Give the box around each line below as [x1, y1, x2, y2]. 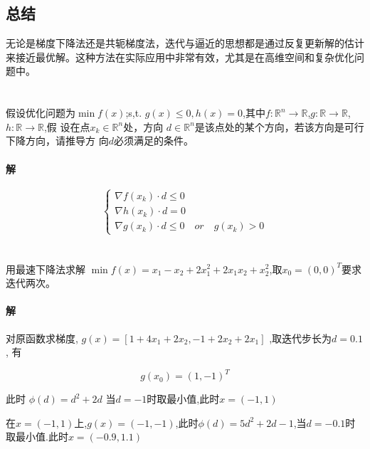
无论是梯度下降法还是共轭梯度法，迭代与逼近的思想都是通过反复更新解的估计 [6, 36, 364, 51]
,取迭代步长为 [269, 330, 332, 345]
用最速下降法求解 [6, 261, 85, 276]
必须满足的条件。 [113, 133, 194, 148]
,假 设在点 [43, 119, 90, 134]
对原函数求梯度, [6, 330, 78, 345]
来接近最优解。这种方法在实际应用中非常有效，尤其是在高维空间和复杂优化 [6, 49, 354, 64]
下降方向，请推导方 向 [6, 133, 109, 148]
